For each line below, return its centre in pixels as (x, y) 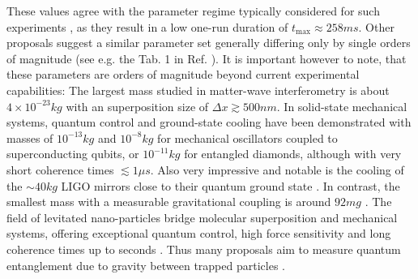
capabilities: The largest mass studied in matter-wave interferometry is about (198, 90)
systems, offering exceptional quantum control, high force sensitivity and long (199, 233)
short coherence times (60, 169)
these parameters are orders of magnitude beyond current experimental (183, 74)
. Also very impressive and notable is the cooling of (277, 169)
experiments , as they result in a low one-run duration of (147, 26)
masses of (30, 137)
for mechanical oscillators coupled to (247, 137)
